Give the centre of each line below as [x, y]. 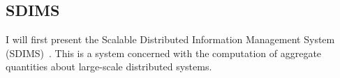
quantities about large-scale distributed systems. [109, 67]
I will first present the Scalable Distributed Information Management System [170, 39]
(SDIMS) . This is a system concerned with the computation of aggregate [164, 53]
